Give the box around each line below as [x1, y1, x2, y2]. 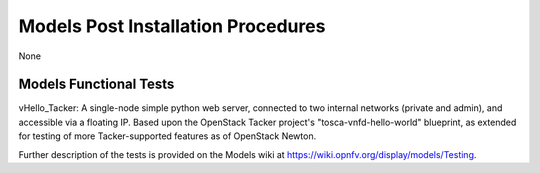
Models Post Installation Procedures [18, 15, 326, 37]
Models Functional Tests [18, 76, 175, 93]
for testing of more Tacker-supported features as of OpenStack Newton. [18, 130, 317, 142]
